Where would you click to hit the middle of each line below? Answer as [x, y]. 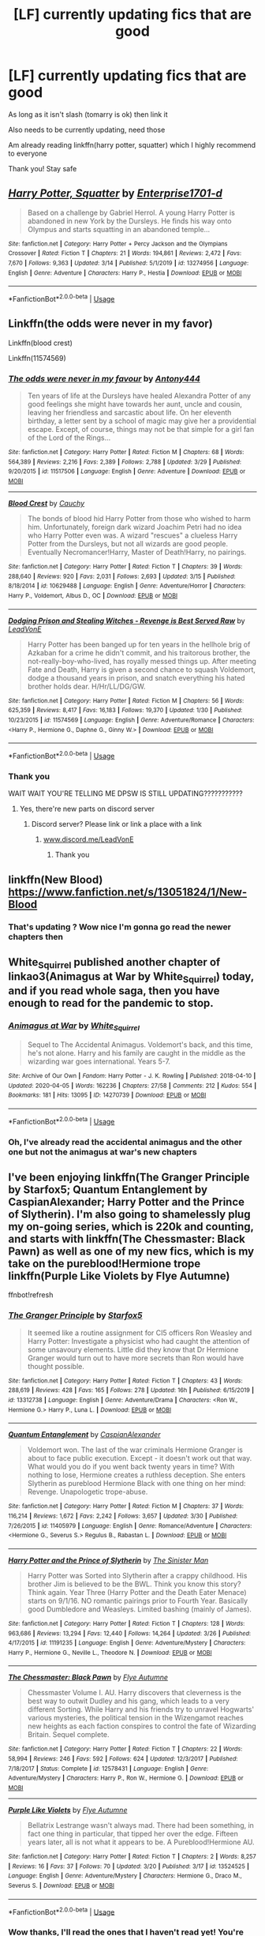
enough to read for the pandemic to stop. [111, 1003]
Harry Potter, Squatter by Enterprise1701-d [115, 194]
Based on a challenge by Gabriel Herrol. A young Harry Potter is [131, 212]
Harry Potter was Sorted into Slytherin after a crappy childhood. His [137, 1575]
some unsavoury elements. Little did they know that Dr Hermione [133, 1349]
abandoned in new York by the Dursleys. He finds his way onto [129, 221]
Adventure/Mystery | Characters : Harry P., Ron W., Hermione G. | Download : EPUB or [126, 1778]
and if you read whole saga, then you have [114, 991]
